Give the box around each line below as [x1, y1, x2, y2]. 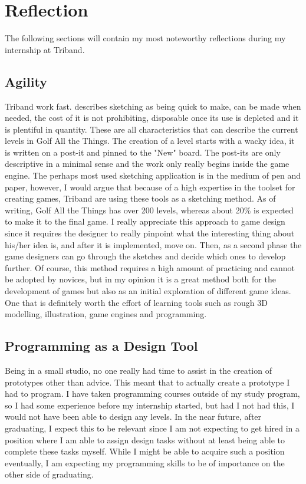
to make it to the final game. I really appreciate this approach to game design [5, 215, 285, 228]
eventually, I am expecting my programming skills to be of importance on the [5, 456, 285, 469]
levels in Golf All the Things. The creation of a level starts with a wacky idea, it [5, 134, 295, 147]
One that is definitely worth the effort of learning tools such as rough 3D [5, 296, 268, 308]
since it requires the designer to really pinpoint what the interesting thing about [5, 227, 295, 239]
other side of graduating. [5, 468, 94, 480]
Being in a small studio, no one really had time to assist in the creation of [5, 364, 272, 376]
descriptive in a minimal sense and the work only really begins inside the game [5, 157, 289, 170]
